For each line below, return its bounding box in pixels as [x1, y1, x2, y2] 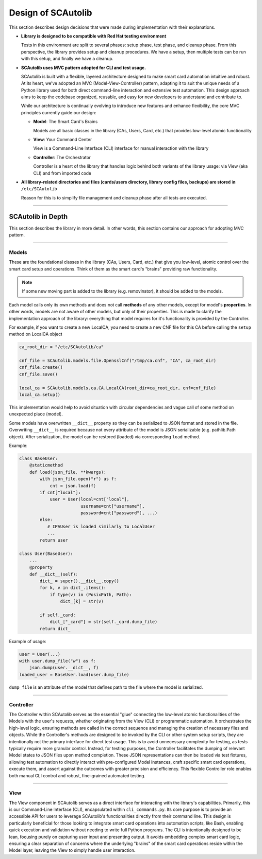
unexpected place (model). [9, 411, 63, 417]
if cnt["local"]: [39, 489, 81, 495]
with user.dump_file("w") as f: [19, 658, 97, 664]
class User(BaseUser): [19, 551, 73, 556]
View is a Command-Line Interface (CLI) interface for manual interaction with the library [33, 145, 209, 151]
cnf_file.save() [19, 371, 58, 377]
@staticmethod [29, 463, 63, 468]
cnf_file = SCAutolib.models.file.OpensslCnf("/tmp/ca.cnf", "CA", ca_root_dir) [19, 358, 216, 363]
